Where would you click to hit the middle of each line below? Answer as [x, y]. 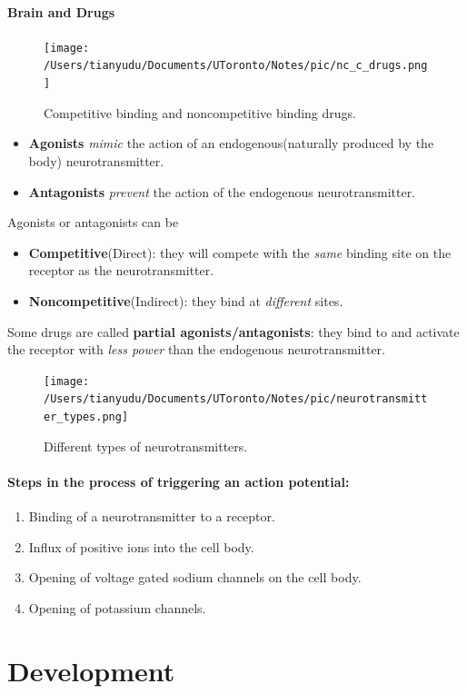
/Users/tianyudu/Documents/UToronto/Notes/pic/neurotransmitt [236, 399]
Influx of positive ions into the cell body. [141, 546]
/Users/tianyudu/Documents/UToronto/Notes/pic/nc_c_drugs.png [236, 66]
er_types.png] [86, 417]
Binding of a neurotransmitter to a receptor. [152, 516]
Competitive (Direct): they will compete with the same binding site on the [240, 252]
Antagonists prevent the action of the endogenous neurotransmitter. [222, 191]
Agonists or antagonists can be [93, 222]
